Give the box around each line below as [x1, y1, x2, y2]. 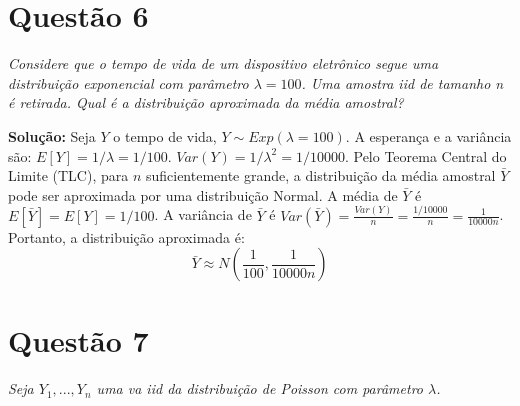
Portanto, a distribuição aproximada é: [8, 226, 245, 247]
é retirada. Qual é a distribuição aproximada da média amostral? [8, 92, 404, 113]
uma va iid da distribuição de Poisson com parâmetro [96, 378, 423, 399]
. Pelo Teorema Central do [344, 145, 507, 166]
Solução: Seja [8, 125, 96, 146]
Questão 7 [8, 320, 149, 361]
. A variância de [154, 204, 252, 225]
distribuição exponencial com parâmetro [8, 72, 249, 93]
